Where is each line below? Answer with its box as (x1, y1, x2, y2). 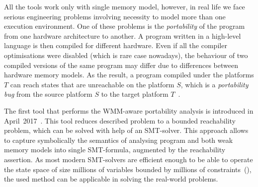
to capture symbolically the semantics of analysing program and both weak (4, 134, 233, 145)
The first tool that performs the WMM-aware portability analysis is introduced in (4, 105, 254, 116)
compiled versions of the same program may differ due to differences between (4, 60, 238, 70)
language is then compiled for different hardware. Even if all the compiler (4, 40, 227, 51)
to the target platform (101, 89, 169, 99)
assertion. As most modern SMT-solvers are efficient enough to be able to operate (4, 154, 253, 164)
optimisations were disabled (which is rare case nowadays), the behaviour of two (4, 50, 248, 60)
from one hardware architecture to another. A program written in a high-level (4, 30, 241, 41)
